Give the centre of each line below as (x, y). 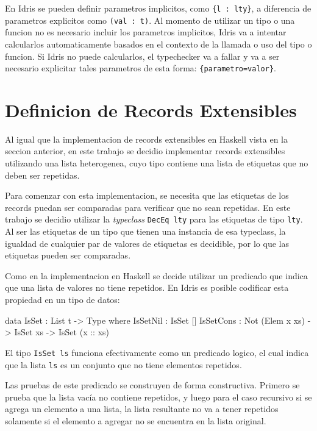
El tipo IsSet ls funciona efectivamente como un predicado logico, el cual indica (157, 352)
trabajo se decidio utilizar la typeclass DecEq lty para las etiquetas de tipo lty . (154, 219)
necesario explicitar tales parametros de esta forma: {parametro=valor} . (141, 68)
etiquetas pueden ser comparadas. (68, 255)
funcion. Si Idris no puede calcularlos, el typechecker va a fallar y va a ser (142, 56)
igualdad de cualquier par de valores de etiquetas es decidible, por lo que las (147, 243)
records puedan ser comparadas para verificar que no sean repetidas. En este (148, 207)
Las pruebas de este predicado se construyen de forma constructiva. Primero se (152, 385)
